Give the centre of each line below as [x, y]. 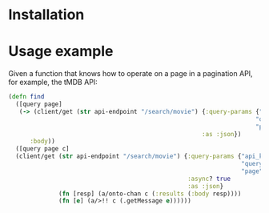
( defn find [26, 97]
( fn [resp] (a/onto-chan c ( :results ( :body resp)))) [150, 194]
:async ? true [209, 179]
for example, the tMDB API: [53, 82]
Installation [46, 15]
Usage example [61, 52]
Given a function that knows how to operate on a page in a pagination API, [131, 74]
